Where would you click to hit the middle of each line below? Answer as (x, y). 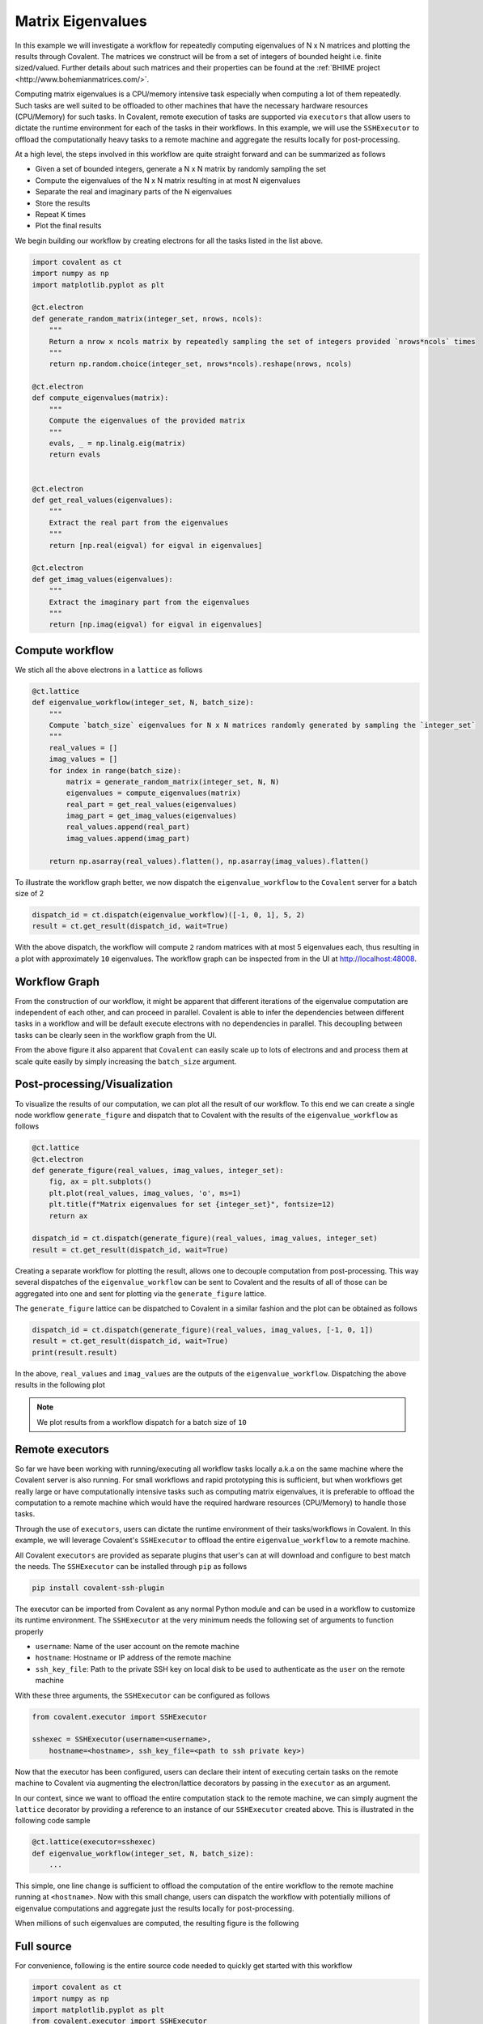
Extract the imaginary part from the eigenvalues (149, 602)
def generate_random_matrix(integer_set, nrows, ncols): (147, 319)
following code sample (53, 1821)
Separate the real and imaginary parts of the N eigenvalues (133, 192)
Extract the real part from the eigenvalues (139, 523)
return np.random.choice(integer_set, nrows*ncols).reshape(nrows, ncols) (200, 364)
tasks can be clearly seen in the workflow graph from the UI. (116, 1035)
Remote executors (62, 1449)
